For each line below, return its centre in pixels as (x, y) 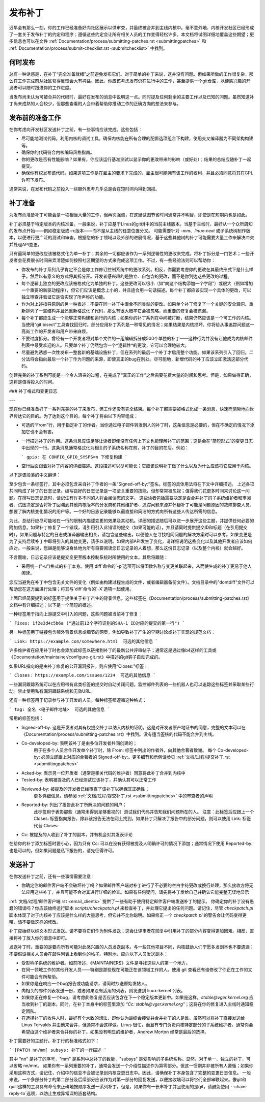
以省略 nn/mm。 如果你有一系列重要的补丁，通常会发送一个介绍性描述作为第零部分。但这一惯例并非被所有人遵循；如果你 (131, 1066)
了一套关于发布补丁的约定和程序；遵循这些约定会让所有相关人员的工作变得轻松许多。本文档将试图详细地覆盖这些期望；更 (132, 34)
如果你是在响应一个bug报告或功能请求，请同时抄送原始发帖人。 (85, 984)
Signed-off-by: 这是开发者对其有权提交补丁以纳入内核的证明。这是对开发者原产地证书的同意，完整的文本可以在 (133, 727)
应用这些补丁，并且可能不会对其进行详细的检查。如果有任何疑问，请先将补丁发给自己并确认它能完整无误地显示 (137, 892)
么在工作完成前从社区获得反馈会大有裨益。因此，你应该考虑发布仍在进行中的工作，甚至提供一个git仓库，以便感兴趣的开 (130, 81)
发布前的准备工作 (35, 118)
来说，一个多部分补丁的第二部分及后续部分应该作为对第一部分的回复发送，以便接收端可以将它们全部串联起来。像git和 (128, 1080)
